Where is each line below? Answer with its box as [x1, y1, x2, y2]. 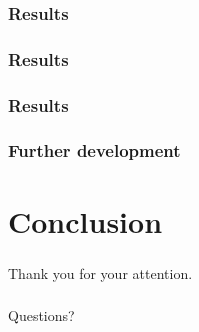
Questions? [8, 305, 75, 326]
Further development [8, 138, 181, 163]
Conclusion [8, 200, 163, 241]
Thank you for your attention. [8, 262, 193, 283]
